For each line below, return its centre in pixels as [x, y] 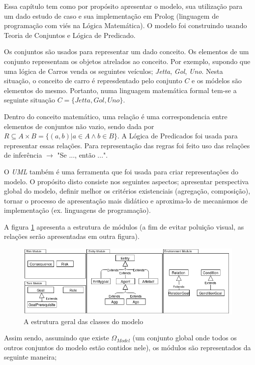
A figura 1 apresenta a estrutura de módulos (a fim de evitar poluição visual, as [124, 226]
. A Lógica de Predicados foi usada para [178, 136]
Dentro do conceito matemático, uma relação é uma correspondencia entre [116, 116]
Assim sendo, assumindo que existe [57, 338]
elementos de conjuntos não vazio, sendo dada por [79, 126]
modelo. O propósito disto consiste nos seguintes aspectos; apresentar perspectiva [126, 181]
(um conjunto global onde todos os [184, 338]
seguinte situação [29, 100]
